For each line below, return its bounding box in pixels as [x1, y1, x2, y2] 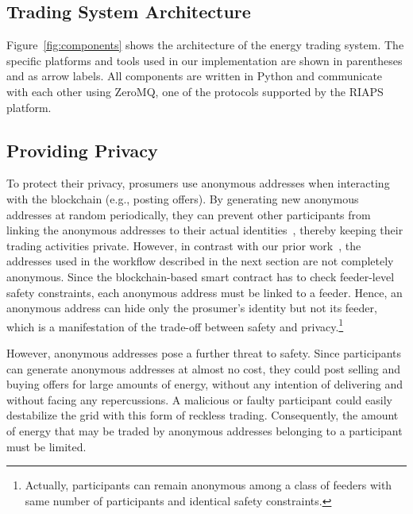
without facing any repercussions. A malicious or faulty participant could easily [6, 391, 392, 408]
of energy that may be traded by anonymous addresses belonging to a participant [6, 422, 403, 439]
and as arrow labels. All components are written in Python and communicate [6, 68, 383, 84]
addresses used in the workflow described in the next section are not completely [6, 253, 394, 269]
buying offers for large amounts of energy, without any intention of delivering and [6, 376, 403, 392]
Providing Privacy [6, 137, 158, 162]
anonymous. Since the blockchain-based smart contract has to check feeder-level [6, 268, 395, 284]
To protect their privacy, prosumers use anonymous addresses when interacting [6, 175, 390, 191]
